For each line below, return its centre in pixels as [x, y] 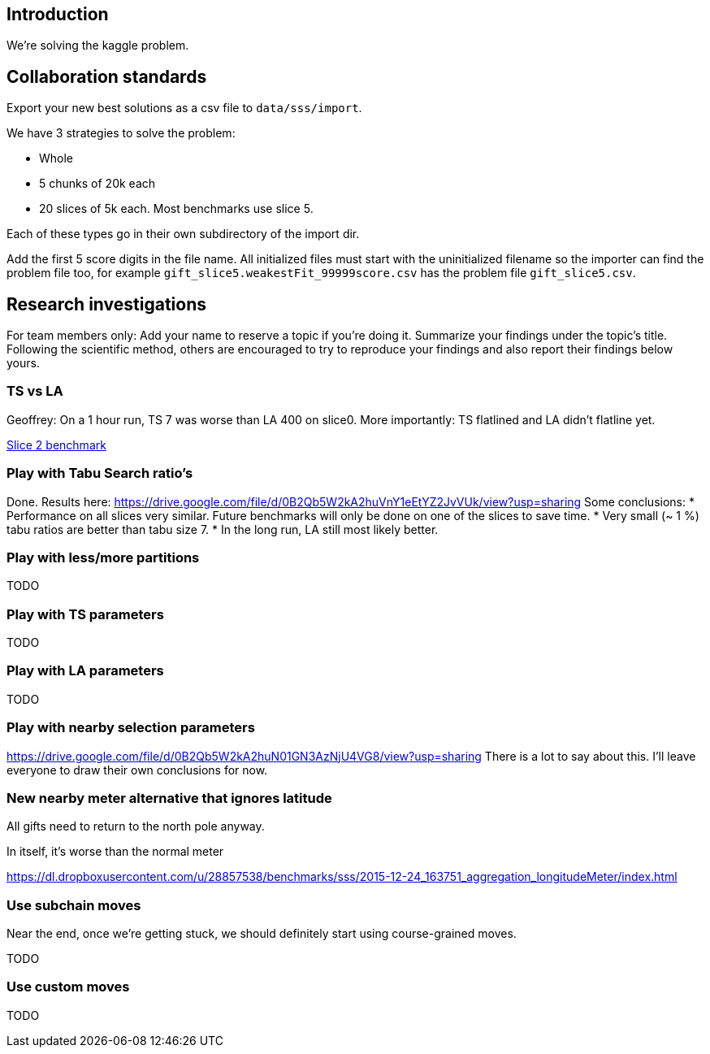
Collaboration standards [107, 76]
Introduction [58, 14]
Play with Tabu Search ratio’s [100, 473]
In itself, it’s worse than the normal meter [115, 852]
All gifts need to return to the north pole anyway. [136, 826]
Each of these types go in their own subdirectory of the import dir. [183, 234]
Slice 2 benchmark [56, 445]
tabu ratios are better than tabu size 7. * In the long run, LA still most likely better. [223, 529]
